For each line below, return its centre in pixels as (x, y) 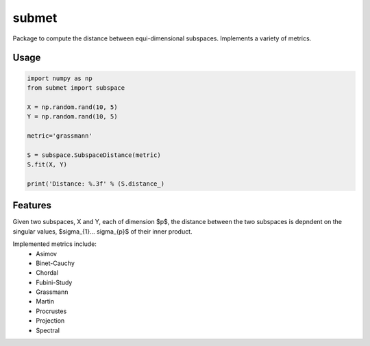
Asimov (47, 254)
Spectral (48, 330)
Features (32, 206)
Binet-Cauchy (56, 263)
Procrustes (51, 311)
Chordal (47, 273)
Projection (50, 321)
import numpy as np (60, 78)
